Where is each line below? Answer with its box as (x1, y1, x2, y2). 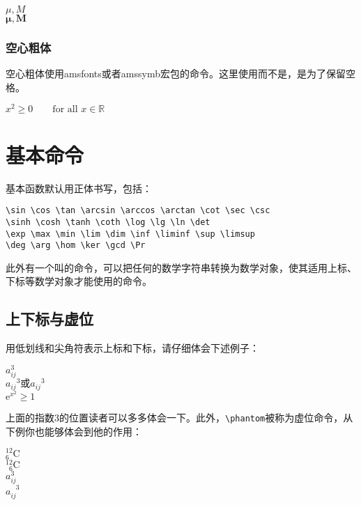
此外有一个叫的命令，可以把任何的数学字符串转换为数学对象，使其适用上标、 (6, 260, 357, 274)
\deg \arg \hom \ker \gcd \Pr (6, 240, 146, 251)
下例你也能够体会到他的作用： (6, 424, 142, 438)
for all (52, 104, 78, 115)
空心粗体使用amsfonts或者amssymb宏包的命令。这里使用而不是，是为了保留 (6, 66, 346, 81)
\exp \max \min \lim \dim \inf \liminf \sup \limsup (6, 228, 255, 239)
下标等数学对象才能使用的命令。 (6, 274, 152, 288)
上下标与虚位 (6, 308, 93, 329)
